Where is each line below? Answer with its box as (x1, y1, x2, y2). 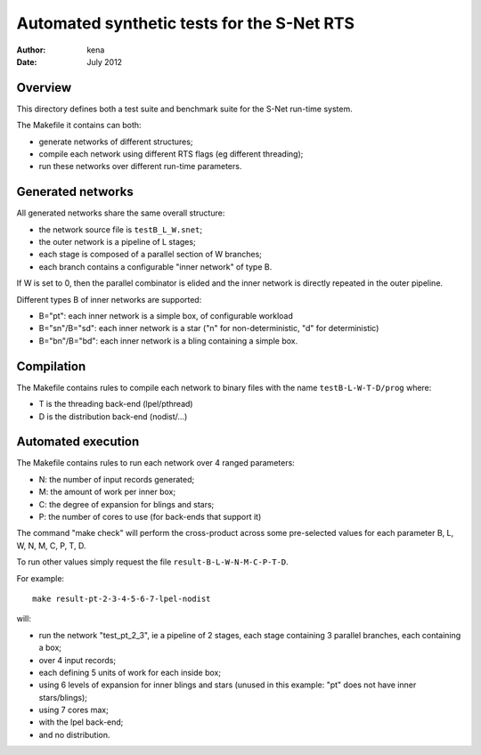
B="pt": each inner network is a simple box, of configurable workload (38, 311, 294, 321)
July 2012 (86, 56, 123, 67)
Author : (16, 45, 46, 55)
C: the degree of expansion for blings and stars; (38, 499, 215, 509)
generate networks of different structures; (38, 136, 193, 147)
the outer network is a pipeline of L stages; (38, 237, 196, 248)
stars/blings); (38, 692, 88, 702)
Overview (16, 80, 72, 95)
